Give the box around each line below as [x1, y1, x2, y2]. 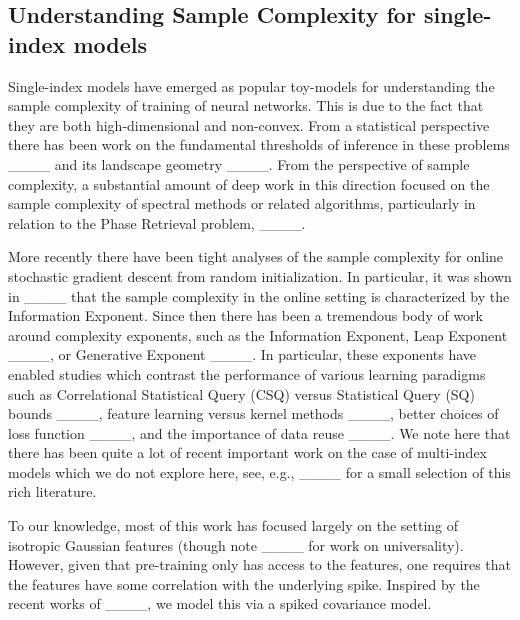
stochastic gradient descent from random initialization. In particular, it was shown [8, 265, 512, 286]
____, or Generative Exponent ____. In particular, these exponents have [8, 344, 477, 365]
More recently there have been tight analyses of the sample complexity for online [8, 246, 504, 267]
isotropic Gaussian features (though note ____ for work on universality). [8, 534, 464, 555]
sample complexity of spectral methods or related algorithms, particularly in [8, 193, 476, 214]
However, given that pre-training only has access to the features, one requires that [8, 554, 512, 575]
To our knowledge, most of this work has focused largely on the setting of [8, 515, 459, 536]
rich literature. [8, 481, 97, 502]
